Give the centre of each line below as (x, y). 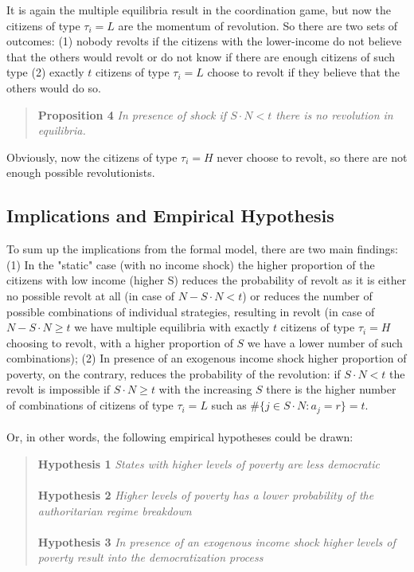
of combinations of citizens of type (90, 405)
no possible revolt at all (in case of (91, 295)
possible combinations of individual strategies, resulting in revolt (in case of (191, 311)
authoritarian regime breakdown (115, 510)
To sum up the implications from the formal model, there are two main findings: (202, 249)
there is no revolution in (334, 114)
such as (229, 405)
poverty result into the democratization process (150, 557)
